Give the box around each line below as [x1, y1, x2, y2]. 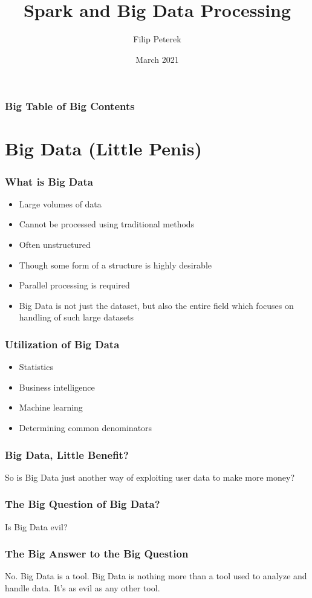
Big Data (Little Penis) [5, 136, 203, 161]
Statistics [19, 360, 53, 373]
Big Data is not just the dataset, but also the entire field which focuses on [19, 299, 294, 311]
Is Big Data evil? [5, 520, 68, 533]
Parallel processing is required [19, 279, 130, 291]
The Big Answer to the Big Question [5, 546, 189, 561]
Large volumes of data [19, 197, 102, 210]
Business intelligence [19, 380, 95, 393]
